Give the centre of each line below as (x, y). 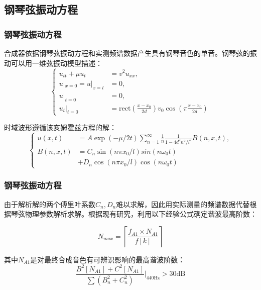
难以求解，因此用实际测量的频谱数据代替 (183, 204)
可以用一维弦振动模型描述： (56, 63)
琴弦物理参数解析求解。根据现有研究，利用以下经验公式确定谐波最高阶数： (134, 214)
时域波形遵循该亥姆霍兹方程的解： (60, 127)
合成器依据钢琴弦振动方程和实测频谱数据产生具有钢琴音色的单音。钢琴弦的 (127, 53)
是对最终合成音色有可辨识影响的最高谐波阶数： (108, 259)
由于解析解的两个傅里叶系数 (50, 204)
